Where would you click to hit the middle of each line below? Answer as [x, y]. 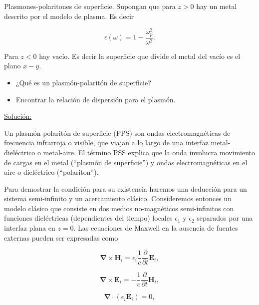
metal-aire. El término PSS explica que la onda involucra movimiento [149, 152]
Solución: [18, 116]
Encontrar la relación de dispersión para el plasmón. [96, 99]
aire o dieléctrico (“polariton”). [51, 172]
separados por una [225, 218]
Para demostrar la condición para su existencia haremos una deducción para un [126, 188]
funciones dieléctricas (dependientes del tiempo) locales [88, 218]
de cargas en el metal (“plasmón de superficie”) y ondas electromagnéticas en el [126, 162]
